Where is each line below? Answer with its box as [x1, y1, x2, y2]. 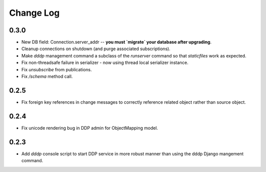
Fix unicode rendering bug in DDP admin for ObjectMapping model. [21, 125, 158, 131]
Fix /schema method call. [21, 74, 73, 80]
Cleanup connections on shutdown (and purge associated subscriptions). [21, 46, 171, 52]
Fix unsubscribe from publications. [21, 66, 92, 72]
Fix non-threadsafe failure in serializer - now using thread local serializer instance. [21, 59, 189, 66]
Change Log [9, 7, 60, 18]
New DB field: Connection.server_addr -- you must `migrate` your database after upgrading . [21, 39, 212, 45]
